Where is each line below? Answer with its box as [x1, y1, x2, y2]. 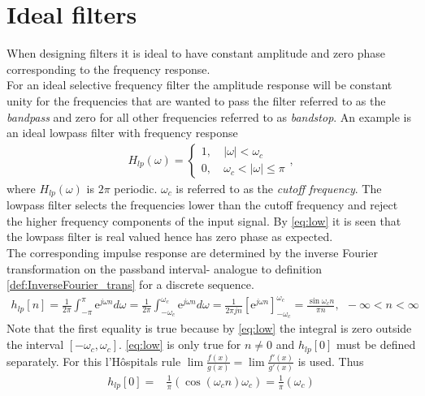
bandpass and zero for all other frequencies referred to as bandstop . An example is [7, 108, 412, 125]
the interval [7, 336, 64, 353]
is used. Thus [297, 352, 364, 369]
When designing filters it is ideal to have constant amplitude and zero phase [7, 45, 385, 62]
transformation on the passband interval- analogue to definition [7, 260, 323, 277]
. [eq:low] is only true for [119, 336, 241, 353]
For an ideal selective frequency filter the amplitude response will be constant [7, 76, 392, 93]
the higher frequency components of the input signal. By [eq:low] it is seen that [7, 212, 401, 229]
